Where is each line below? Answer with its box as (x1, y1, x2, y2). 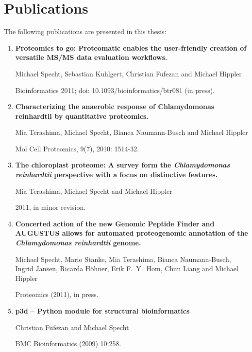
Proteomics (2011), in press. (15, 289, 99, 299)
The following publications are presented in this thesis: (4, 26, 167, 37)
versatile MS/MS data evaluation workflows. (15, 52, 168, 62)
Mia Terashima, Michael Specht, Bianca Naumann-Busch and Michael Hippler (15, 127, 248, 137)
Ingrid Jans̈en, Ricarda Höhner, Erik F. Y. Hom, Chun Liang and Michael (15, 263, 238, 274)
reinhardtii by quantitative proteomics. (15, 111, 149, 121)
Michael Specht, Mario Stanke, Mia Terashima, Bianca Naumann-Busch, (15, 254, 231, 264)
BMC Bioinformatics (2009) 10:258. (15, 338, 121, 349)
